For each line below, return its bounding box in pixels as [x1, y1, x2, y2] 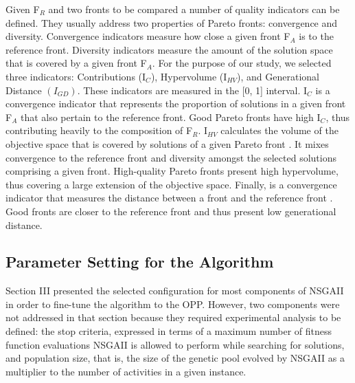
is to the [299, 29, 334, 43]
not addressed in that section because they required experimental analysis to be [5, 310, 341, 325]
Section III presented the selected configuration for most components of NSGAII [5, 283, 344, 298]
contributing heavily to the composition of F [5, 123, 193, 138]
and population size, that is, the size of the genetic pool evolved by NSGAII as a [5, 351, 345, 365]
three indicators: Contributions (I [5, 69, 146, 83]
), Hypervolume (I [150, 69, 227, 83]
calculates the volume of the [220, 123, 339, 138]
